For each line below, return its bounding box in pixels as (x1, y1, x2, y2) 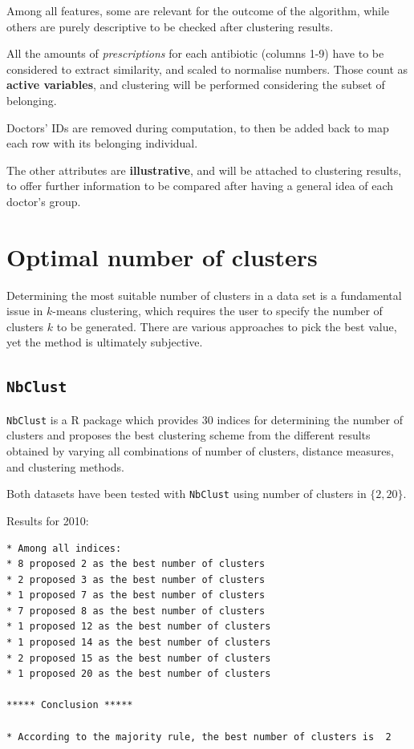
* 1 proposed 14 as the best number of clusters (6, 637, 271, 649)
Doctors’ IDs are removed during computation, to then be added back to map (6, 119, 389, 136)
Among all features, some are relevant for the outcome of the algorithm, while (6, 2, 390, 18)
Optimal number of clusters (6, 240, 318, 273)
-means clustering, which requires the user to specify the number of (52, 302, 383, 319)
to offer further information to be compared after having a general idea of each (6, 177, 394, 194)
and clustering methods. (6, 458, 124, 475)
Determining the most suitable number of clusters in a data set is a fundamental (6, 286, 402, 303)
